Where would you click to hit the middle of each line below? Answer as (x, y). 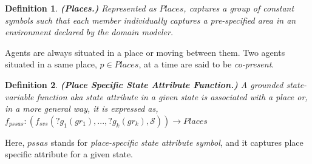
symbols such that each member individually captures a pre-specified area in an (151, 20)
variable (19, 96)
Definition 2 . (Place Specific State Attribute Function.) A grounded (144, 84)
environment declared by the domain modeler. (89, 32)
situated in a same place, (51, 64)
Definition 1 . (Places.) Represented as (81, 8)
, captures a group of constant (239, 8)
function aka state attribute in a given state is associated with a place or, (172, 96)
